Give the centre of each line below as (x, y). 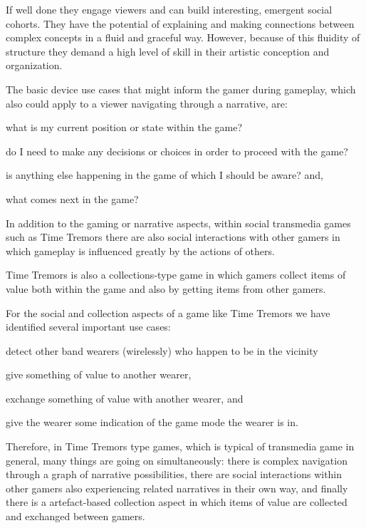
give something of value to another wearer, (99, 374)
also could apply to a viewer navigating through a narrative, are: (147, 103)
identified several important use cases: (88, 327)
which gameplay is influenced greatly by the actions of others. (140, 250)
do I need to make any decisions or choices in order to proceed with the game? (177, 151)
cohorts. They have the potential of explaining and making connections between (180, 23)
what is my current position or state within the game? (124, 127)
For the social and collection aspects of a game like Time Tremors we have (168, 312)
